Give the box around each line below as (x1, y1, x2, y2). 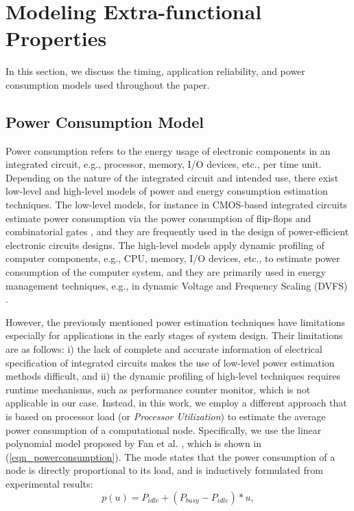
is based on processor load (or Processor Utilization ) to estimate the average (5, 409, 326, 423)
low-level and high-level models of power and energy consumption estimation (5, 184, 328, 198)
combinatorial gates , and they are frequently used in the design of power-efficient (5, 224, 349, 239)
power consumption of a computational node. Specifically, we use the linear (5, 422, 322, 437)
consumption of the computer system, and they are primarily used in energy (5, 265, 326, 279)
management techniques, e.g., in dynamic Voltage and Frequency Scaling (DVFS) (5, 278, 348, 292)
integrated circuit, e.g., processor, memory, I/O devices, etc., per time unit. (5, 157, 322, 171)
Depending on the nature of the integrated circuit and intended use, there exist (5, 170, 339, 184)
